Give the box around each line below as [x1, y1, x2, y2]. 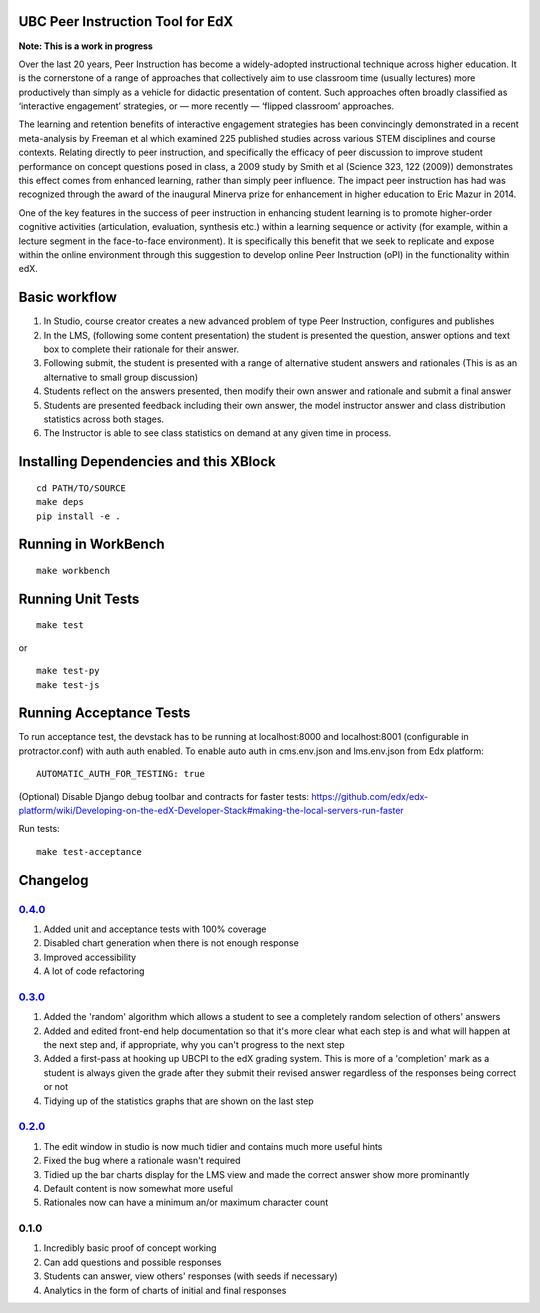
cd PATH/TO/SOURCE [36, 482, 127, 494]
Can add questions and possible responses [43, 1256, 222, 1268]
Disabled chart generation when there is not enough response [43, 937, 299, 949]
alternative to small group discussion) [43, 371, 199, 383]
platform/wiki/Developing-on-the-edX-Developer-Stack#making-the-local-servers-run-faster [18, 805, 404, 817]
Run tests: [18, 823, 60, 835]
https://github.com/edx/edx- [311, 790, 429, 802]
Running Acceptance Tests [18, 705, 191, 722]
